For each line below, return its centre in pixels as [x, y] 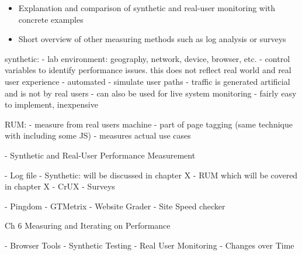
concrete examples [51, 19]
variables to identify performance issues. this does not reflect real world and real [148, 70]
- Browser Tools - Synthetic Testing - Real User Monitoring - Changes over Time [150, 245]
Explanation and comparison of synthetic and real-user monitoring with [147, 8]
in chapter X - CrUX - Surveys [60, 186]
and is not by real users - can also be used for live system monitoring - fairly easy [151, 93]
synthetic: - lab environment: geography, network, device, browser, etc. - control [147, 58]
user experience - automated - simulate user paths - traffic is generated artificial [147, 81]
